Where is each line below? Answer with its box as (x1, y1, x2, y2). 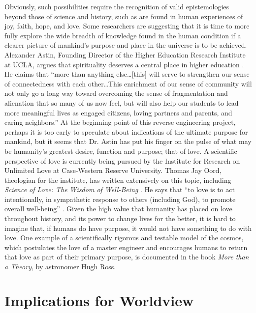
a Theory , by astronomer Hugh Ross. (4, 261, 116, 272)
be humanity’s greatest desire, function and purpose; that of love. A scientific (4, 145, 237, 156)
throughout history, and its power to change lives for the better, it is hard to (4, 213, 236, 224)
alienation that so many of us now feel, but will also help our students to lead (4, 97, 239, 108)
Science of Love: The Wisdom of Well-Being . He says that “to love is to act (4, 184, 235, 195)
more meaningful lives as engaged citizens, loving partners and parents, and (4, 107, 232, 117)
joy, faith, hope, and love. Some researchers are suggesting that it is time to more (4, 21, 250, 31)
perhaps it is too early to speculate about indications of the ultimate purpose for (4, 126, 248, 137)
